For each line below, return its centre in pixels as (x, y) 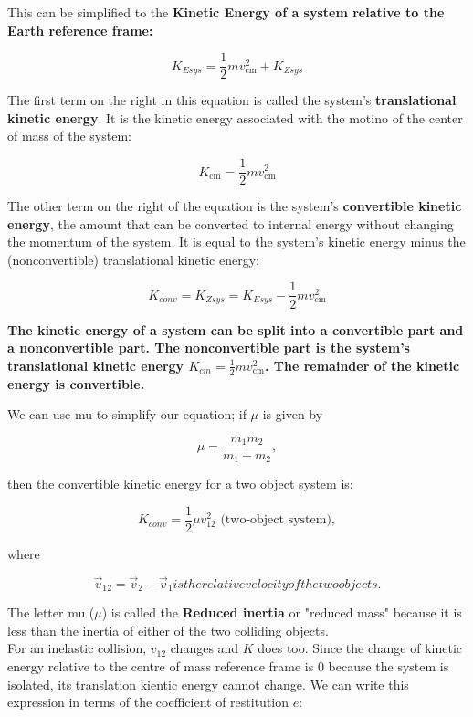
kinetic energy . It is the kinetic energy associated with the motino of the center (235, 117)
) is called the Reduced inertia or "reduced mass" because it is (282, 612)
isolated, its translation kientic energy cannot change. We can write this (208, 684)
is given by (293, 414)
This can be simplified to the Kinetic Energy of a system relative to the (226, 12)
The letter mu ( (51, 612)
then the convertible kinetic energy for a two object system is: (180, 484)
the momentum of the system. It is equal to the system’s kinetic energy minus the (236, 242)
